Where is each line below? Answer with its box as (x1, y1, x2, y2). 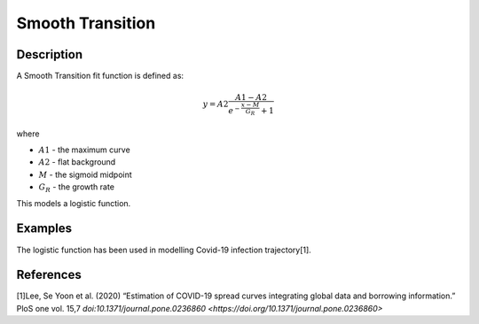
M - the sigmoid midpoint (38, 169, 132, 180)
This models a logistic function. (16, 197, 131, 208)
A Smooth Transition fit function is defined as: (16, 71, 185, 81)
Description (16, 47, 83, 62)
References (16, 267, 82, 282)
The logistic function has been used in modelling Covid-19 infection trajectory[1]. (16, 244, 312, 255)
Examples (16, 221, 73, 236)
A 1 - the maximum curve (38, 144, 130, 155)
